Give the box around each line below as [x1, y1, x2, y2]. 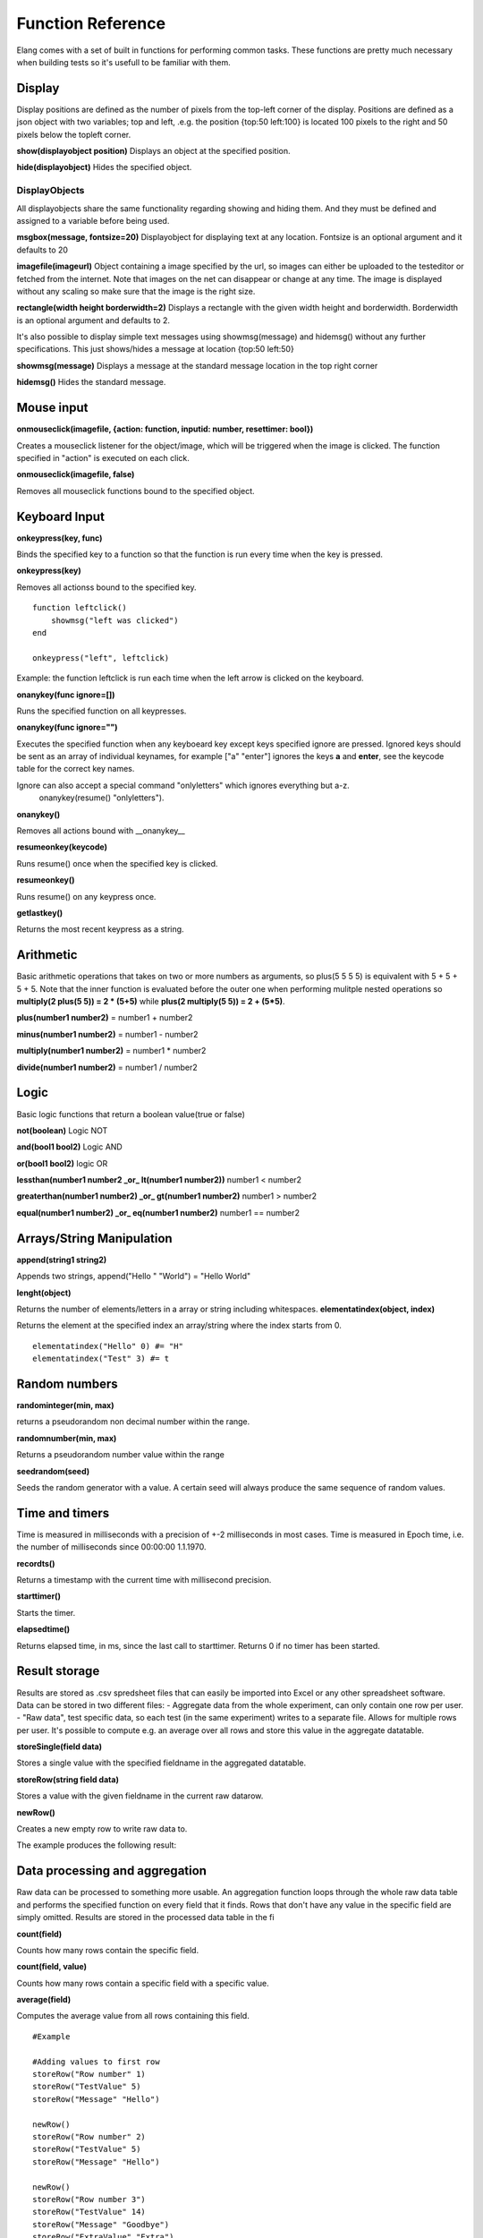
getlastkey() [16, 907, 64, 918]
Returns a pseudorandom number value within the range [16, 1449, 225, 1460]
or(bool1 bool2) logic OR [16, 1157, 108, 1168]
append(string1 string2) [16, 1254, 107, 1265]
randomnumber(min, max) [16, 1432, 117, 1443]
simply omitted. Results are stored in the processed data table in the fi [16, 1912, 275, 1923]
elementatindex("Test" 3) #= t [32, 1354, 170, 1364]
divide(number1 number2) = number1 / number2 [16, 1062, 199, 1072]
